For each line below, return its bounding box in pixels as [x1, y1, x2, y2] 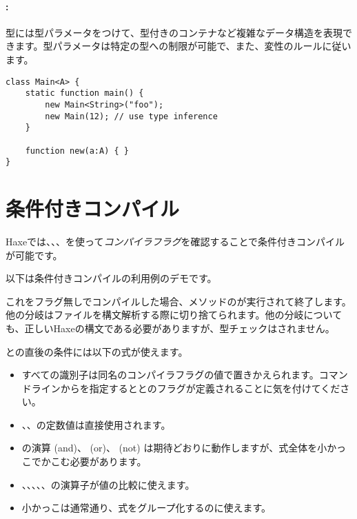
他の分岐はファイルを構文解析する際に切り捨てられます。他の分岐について [6, 307, 343, 322]
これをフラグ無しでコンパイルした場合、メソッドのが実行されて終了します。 [6, 294, 351, 308]
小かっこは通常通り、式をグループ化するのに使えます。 [21, 500, 271, 515]
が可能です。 [6, 247, 63, 262]
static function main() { [25, 88, 144, 99]
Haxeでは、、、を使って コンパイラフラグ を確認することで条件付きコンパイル [6, 234, 345, 248]
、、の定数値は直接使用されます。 [21, 417, 171, 431]
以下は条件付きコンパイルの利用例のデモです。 [6, 271, 217, 285]
